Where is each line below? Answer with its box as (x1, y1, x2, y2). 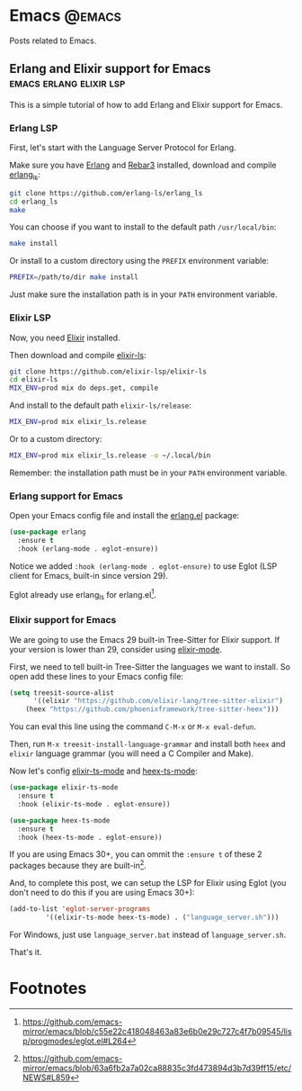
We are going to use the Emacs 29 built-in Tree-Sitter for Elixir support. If (9, 634, 280, 645)
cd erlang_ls (9, 197, 58, 206)
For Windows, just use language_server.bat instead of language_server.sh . (9, 929, 287, 940)
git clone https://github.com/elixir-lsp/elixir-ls (9, 366, 207, 376)
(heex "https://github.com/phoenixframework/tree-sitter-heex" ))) (25, 705, 280, 714)
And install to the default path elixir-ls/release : (9, 400, 191, 410)
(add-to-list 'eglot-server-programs (9, 905, 151, 914)
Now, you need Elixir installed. (9, 332, 120, 343)
